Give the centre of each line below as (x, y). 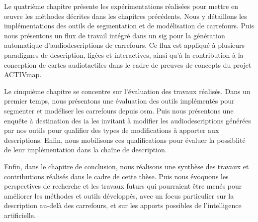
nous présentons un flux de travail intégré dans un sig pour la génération (115, 35)
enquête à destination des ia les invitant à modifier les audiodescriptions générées (128, 120)
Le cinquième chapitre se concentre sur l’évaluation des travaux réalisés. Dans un (127, 91)
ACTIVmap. (23, 74)
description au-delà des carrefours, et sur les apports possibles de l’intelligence (123, 205)
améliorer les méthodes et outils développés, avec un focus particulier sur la (119, 195)
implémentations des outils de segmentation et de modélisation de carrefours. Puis (129, 26)
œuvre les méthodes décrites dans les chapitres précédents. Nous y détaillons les (126, 16)
